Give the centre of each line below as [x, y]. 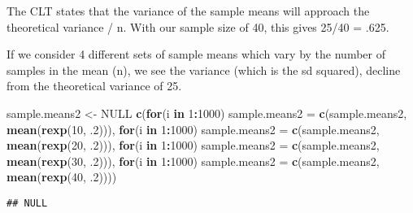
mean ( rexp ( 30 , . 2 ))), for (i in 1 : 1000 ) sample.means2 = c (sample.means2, [193, 161]
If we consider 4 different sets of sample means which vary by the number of [196, 54]
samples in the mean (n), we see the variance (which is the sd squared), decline [204, 70]
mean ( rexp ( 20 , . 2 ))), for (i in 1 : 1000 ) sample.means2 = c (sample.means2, [193, 145]
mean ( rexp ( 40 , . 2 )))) [62, 177]
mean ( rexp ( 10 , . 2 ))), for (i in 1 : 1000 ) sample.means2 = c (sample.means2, [193, 129]
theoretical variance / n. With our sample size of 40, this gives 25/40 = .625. [198, 26]
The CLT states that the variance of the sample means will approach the [188, 11]
